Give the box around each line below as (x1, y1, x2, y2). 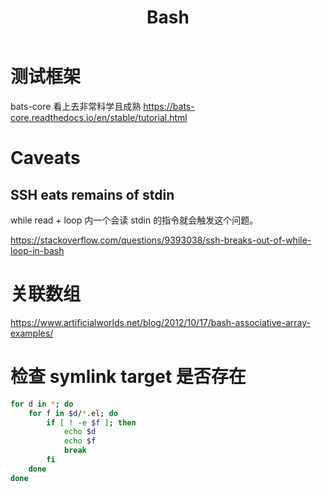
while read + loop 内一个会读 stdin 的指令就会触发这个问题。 (10, 214, 259, 226)
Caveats (10, 147, 81, 170)
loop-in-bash (10, 244, 65, 256)
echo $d (63, 427, 97, 437)
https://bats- (143, 100, 195, 112)
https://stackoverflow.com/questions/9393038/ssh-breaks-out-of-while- (10, 234, 312, 246)
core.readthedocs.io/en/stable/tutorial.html (10, 111, 188, 123)
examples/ (10, 327, 54, 339)
